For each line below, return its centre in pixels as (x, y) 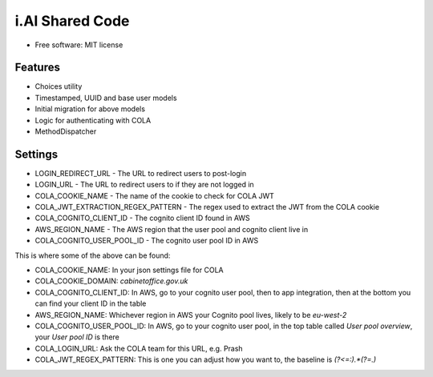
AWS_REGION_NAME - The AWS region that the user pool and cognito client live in (172, 229)
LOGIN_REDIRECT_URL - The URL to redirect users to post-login (141, 173)
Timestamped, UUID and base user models (106, 98)
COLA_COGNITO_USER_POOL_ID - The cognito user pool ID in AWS (147, 241)
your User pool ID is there (77, 337)
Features (37, 68)
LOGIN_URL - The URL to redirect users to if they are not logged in (144, 185)
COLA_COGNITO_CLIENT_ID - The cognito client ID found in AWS (142, 218)
